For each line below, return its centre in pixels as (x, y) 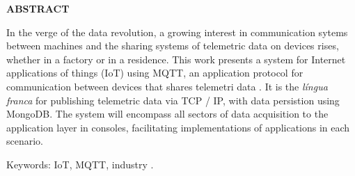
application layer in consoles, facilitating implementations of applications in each (178, 127)
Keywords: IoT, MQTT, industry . (80, 164)
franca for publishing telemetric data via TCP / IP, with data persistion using (173, 100)
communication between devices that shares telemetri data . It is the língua (167, 86)
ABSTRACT (38, 8)
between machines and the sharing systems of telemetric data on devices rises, (173, 46)
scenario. (25, 141)
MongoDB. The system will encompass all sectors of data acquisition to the (167, 114)
